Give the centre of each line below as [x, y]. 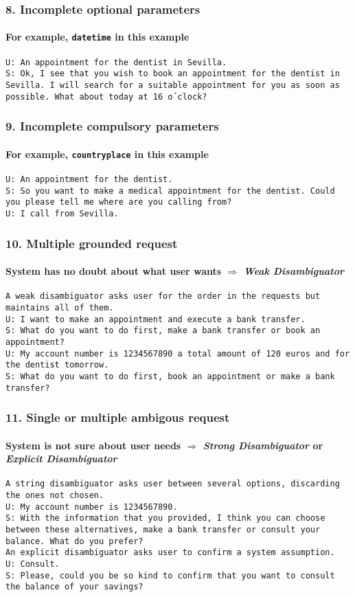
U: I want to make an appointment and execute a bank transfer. [156, 319]
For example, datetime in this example [98, 37]
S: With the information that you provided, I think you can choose [165, 518]
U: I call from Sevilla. [62, 214]
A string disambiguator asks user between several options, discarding [173, 484]
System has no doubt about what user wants [114, 271]
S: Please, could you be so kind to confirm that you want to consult [170, 575]
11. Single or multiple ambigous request [118, 417]
